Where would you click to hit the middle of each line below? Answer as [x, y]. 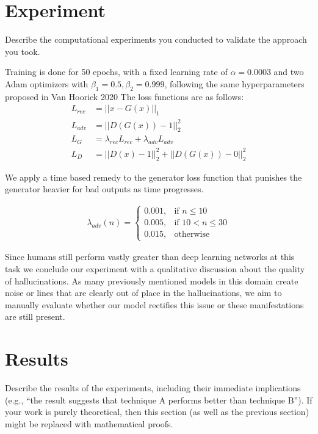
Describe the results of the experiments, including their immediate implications [153, 388]
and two [289, 72]
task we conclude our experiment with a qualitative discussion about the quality [155, 269]
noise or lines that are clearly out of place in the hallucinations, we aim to [143, 293]
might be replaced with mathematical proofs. [89, 423]
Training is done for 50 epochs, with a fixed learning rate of [116, 72]
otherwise [192, 235]
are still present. [35, 316]
